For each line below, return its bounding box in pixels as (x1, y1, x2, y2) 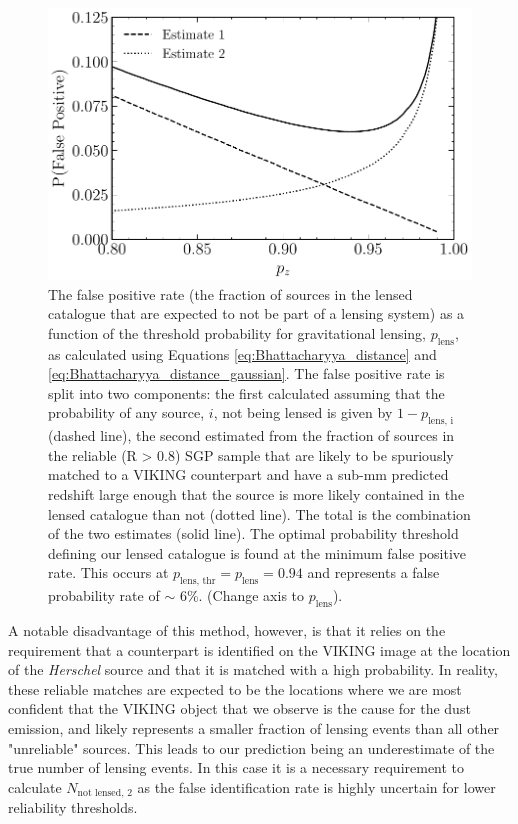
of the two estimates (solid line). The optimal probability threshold (48, 523, 459, 544)
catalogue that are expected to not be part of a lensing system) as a (48, 303, 465, 324)
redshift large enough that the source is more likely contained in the (48, 483, 465, 504)
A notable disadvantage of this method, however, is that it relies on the (8, 619, 446, 640)
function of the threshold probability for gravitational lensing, (48, 322, 427, 343)
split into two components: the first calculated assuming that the (48, 382, 445, 403)
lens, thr (180, 576, 216, 587)
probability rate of (48, 585, 160, 606)
